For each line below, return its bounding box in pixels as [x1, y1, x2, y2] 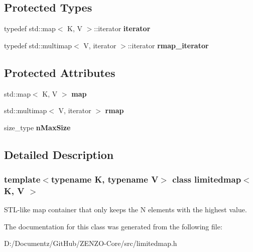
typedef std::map [4, 23, 56, 34]
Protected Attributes [4, 64, 115, 80]
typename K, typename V [51, 173, 159, 186]
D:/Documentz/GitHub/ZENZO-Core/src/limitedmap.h [4, 238, 177, 248]
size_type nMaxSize [4, 122, 71, 132]
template [4, 173, 41, 186]
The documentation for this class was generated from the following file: [4, 221, 222, 231]
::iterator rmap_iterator [128, 40, 209, 50]
